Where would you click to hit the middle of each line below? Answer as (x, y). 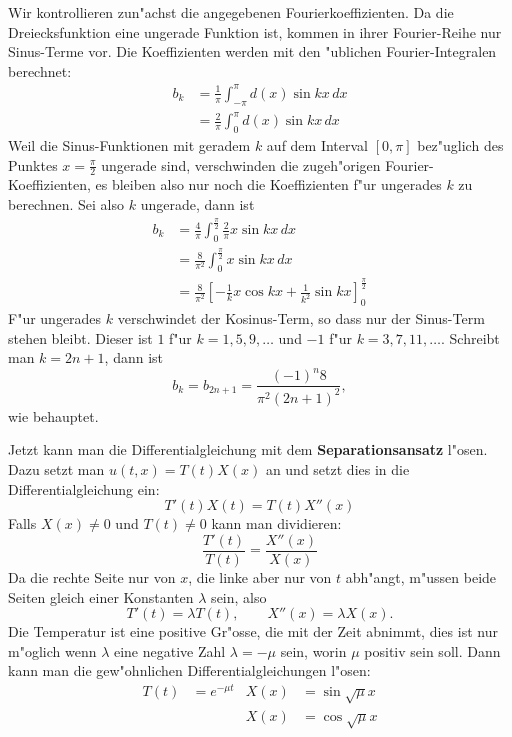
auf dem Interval (317, 145)
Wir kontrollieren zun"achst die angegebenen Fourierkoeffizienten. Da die (231, 12)
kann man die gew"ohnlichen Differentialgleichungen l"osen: (189, 670)
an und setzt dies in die (337, 469)
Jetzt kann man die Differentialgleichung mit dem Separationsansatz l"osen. (248, 449)
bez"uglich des (460, 145)
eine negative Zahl (169, 650)
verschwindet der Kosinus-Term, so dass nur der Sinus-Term (301, 318)
